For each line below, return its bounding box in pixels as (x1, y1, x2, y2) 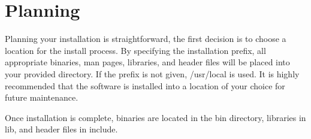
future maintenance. (5, 91, 78, 104)
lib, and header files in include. (5, 123, 118, 135)
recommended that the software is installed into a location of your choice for (5, 79, 285, 92)
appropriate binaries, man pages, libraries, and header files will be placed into (5, 56, 290, 68)
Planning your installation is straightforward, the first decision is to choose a (5, 32, 286, 45)
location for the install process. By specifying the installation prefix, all (5, 44, 266, 56)
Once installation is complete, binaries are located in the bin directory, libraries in (5, 111, 306, 123)
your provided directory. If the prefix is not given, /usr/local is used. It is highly (5, 67, 300, 80)
